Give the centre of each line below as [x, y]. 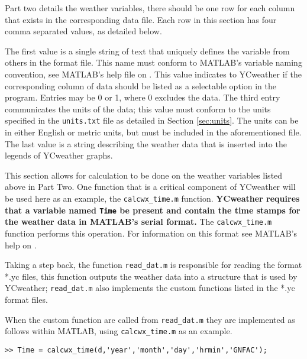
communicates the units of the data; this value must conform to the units [138, 109]
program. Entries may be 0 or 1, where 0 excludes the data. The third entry [143, 97]
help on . [21, 245]
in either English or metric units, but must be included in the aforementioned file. [153, 132]
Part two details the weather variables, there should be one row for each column [150, 8]
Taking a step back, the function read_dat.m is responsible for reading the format [153, 265]
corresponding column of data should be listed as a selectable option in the [140, 85]
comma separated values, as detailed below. [83, 31]
